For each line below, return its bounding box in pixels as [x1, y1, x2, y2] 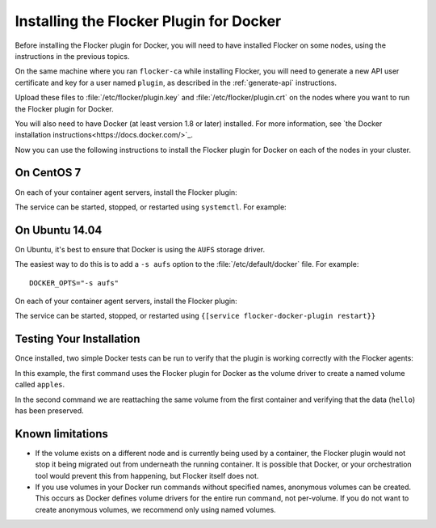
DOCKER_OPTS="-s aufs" [29, 278, 119, 287]
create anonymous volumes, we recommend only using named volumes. [35, 505, 276, 514]
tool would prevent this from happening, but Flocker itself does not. [35, 471, 259, 480]
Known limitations [15, 427, 108, 441]
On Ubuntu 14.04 [15, 223, 103, 237]
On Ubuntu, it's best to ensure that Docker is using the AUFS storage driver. [15, 244, 266, 254]
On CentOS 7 [15, 166, 82, 180]
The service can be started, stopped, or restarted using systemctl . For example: [15, 202, 287, 212]
